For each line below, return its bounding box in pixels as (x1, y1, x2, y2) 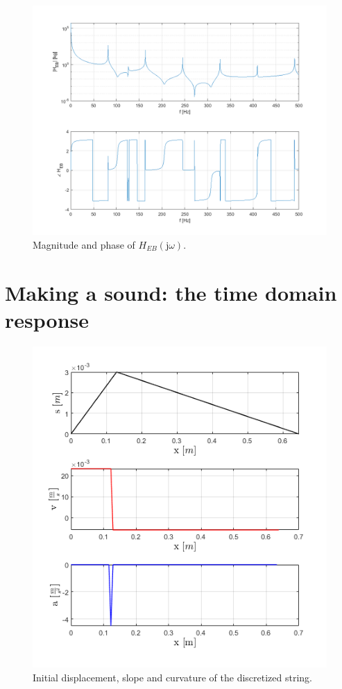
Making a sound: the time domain (5, 278, 337, 306)
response (5, 305, 89, 333)
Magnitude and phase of (33, 238, 135, 252)
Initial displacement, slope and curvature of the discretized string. (33, 670, 312, 684)
